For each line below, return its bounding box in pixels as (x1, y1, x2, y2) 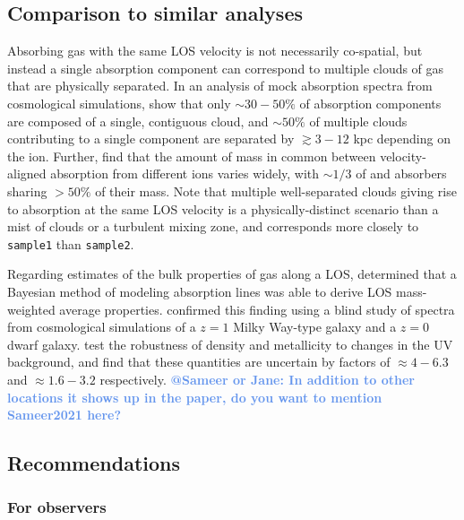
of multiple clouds (309, 111, 408, 130)
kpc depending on (353, 129, 451, 148)
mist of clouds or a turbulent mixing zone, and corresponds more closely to (7, 217, 419, 236)
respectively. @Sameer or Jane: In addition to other (99, 369, 415, 388)
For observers (7, 496, 107, 518)
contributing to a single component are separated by (7, 129, 295, 148)
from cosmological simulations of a (7, 317, 196, 336)
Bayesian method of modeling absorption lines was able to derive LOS (7, 282, 392, 300)
